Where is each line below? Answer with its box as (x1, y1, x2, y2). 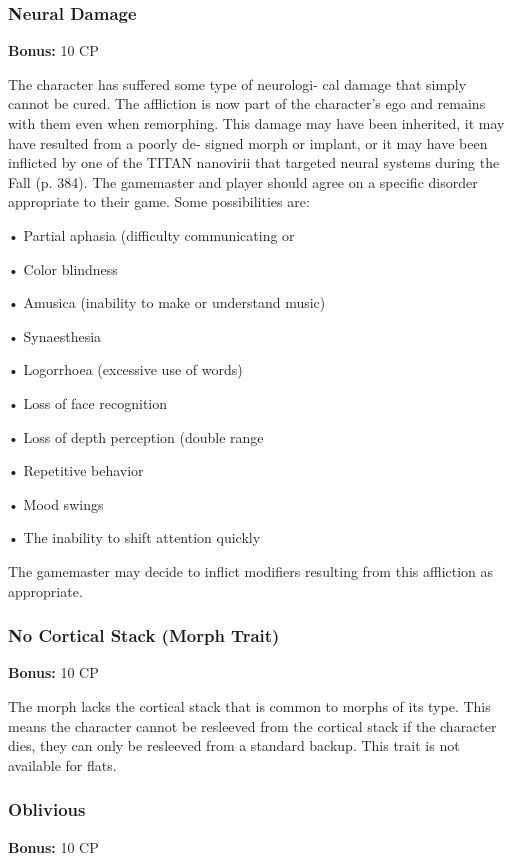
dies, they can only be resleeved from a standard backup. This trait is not (8, 735, 460, 756)
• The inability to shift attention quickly (8, 527, 261, 548)
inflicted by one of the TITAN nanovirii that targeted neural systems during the (8, 152, 500, 173)
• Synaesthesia (8, 325, 102, 346)
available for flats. (8, 754, 117, 775)
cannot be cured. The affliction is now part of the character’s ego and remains (8, 93, 486, 114)
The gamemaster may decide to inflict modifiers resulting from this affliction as (8, 560, 494, 581)
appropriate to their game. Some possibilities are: (8, 191, 310, 212)
